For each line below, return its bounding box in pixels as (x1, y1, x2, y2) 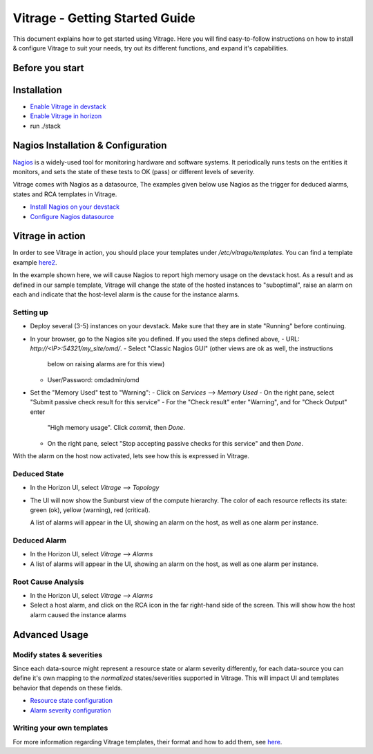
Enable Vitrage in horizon (30, 112, 102, 120)
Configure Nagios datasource (30, 212, 114, 220)
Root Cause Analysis (12, 577, 84, 587)
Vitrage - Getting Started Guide (12, 10, 196, 26)
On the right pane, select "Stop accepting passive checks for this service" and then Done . (47, 439, 304, 447)
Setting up (12, 308, 48, 317)
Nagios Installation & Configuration (12, 140, 167, 151)
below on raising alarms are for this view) (47, 360, 165, 368)
